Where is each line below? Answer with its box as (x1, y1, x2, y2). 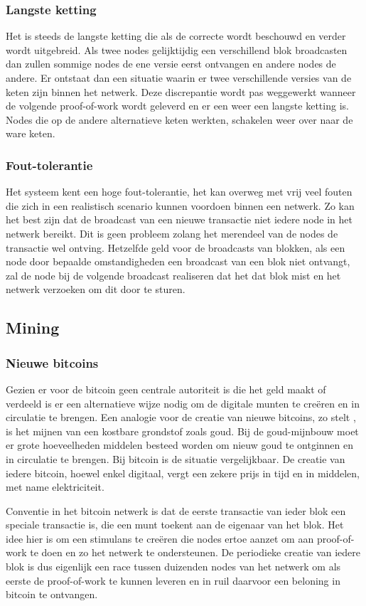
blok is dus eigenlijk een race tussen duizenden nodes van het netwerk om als (6, 559, 341, 574)
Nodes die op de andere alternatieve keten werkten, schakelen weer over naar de (6, 112, 353, 127)
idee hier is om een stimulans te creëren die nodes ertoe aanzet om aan (6, 531, 314, 546)
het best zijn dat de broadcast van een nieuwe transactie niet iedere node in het (6, 212, 352, 227)
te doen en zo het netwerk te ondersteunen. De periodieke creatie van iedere (30, 545, 360, 560)
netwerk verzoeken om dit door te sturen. (6, 282, 185, 297)
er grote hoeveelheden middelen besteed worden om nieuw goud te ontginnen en (6, 437, 354, 452)
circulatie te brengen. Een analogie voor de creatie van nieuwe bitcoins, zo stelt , (6, 410, 356, 425)
